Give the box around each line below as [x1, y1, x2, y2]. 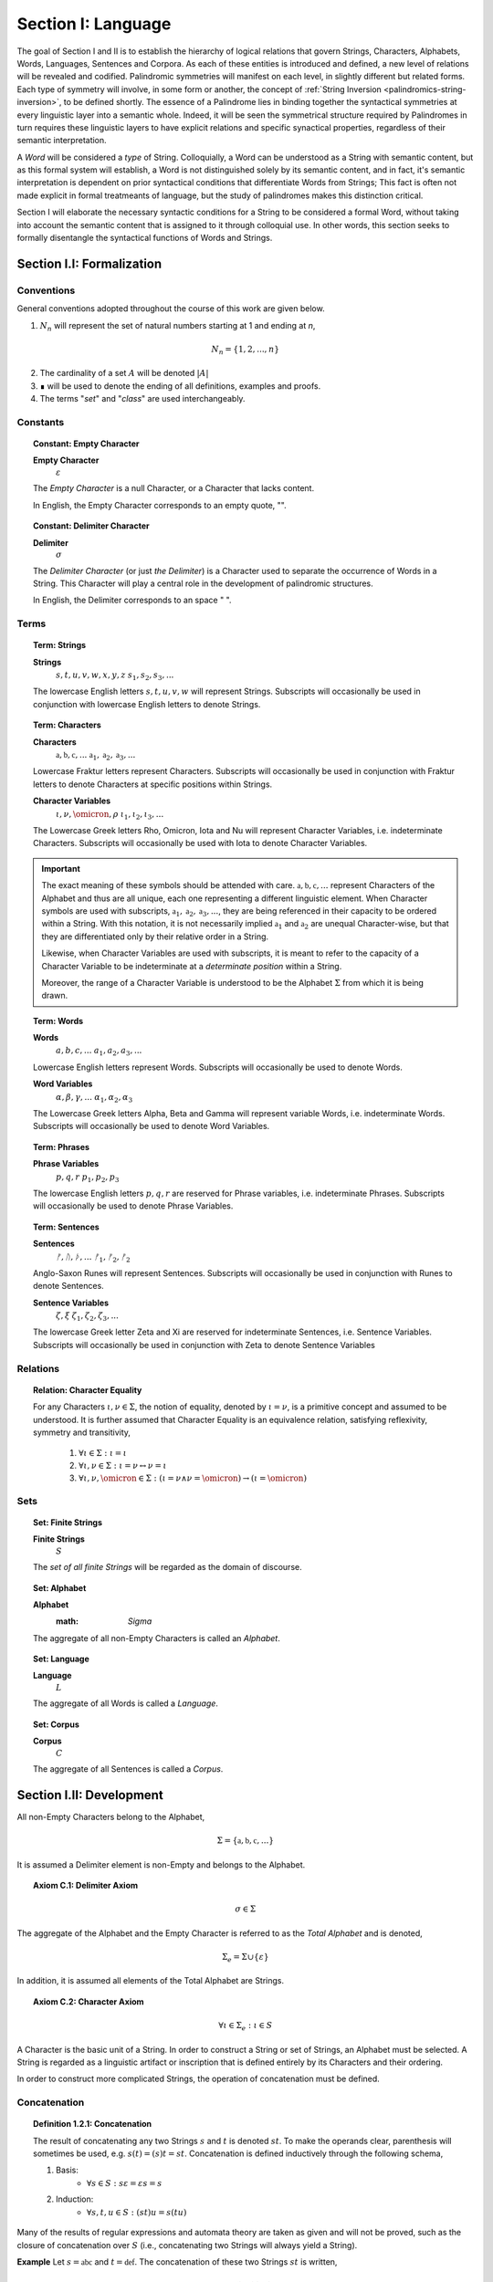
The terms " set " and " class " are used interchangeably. [39, 393, 246, 404]
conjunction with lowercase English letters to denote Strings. [33, 698, 261, 709]
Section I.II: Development [16, 1787, 163, 1803]
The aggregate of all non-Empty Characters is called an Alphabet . [33, 1632, 280, 1643]
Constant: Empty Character [33, 438, 141, 449]
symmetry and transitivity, [33, 1427, 131, 1438]
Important [41, 863, 81, 874]
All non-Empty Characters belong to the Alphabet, [16, 1812, 205, 1823]
